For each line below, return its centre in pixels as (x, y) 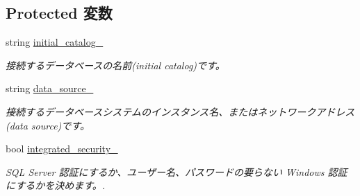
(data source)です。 (48, 125)
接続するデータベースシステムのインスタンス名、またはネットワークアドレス (180, 111)
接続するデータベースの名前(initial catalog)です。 (115, 65)
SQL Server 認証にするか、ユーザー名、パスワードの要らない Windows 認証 (177, 171)
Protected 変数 (59, 13)
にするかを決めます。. (56, 185)
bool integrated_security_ (62, 149)
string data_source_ (50, 88)
